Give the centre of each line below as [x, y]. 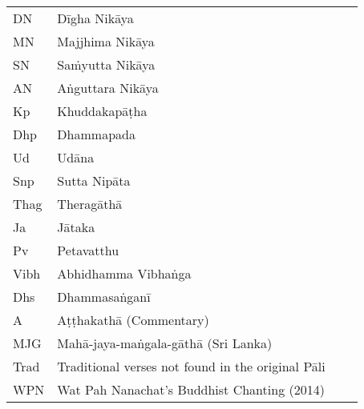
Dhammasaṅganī [104, 297]
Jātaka [76, 227]
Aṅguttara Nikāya [108, 88]
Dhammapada [96, 134]
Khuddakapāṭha [102, 111]
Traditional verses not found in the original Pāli [191, 366]
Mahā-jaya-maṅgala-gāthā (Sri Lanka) [165, 343]
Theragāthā [90, 204]
